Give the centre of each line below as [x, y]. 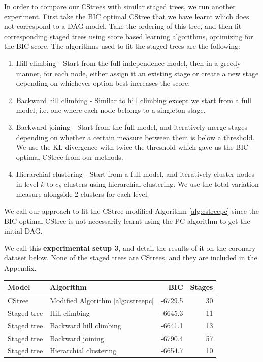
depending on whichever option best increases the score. [103, 83]
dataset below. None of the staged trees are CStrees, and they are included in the [131, 258]
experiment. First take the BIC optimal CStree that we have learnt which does [127, 16]
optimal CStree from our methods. [70, 157]
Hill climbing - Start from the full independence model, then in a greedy [128, 63]
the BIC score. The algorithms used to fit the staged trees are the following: [122, 46]
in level [27, 184]
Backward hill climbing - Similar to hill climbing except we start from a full [134, 100]
